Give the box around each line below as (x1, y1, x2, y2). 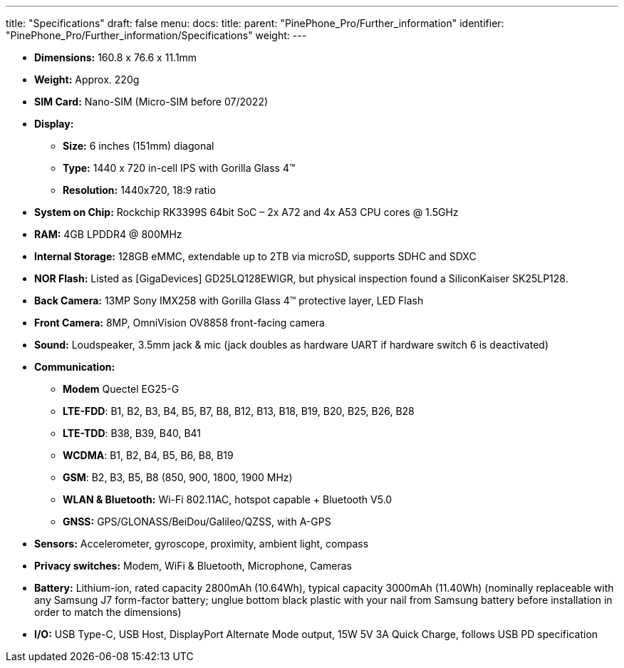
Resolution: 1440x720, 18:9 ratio (63, 184, 216, 196)
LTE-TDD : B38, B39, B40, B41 (63, 427, 202, 439)
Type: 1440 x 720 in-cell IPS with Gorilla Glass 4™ (63, 162, 296, 174)
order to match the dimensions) (34, 606, 182, 618)
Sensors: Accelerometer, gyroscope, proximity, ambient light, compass (34, 538, 369, 550)
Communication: (34, 361, 115, 373)
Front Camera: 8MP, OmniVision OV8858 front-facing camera (34, 317, 325, 329)
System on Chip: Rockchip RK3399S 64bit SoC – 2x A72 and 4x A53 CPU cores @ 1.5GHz (34, 206, 459, 218)
